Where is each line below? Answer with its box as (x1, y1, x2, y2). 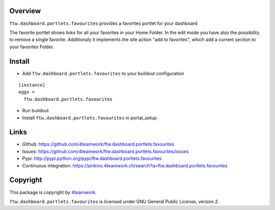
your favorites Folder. (9, 44, 54, 50)
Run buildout (22, 108, 49, 114)
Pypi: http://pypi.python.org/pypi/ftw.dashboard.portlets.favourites (22, 155, 162, 162)
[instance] (18, 82, 46, 88)
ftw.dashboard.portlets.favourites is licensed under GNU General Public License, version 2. (9, 198, 219, 204)
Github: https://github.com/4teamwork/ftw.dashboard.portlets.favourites (22, 141, 174, 147)
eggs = (18, 89, 35, 95)
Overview (9, 7, 41, 15)
